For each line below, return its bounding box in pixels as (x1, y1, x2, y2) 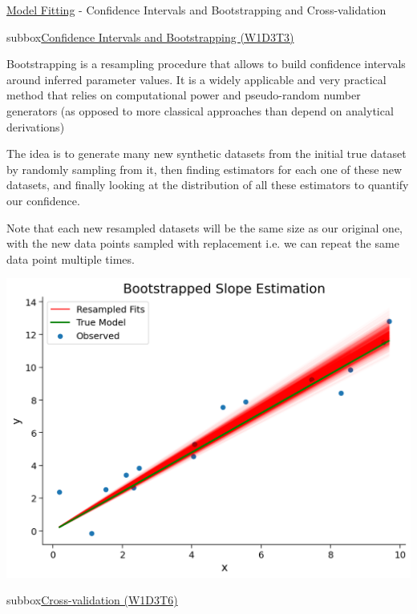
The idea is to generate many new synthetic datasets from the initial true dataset (6, 145, 407, 162)
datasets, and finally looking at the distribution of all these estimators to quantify (6, 176, 409, 193)
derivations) (6, 118, 65, 135)
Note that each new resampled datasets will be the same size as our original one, (6, 219, 403, 236)
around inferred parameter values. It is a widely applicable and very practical (6, 71, 387, 87)
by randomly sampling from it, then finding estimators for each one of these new (6, 160, 403, 177)
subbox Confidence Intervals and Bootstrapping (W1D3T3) (6, 28, 294, 45)
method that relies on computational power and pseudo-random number (6, 87, 361, 103)
